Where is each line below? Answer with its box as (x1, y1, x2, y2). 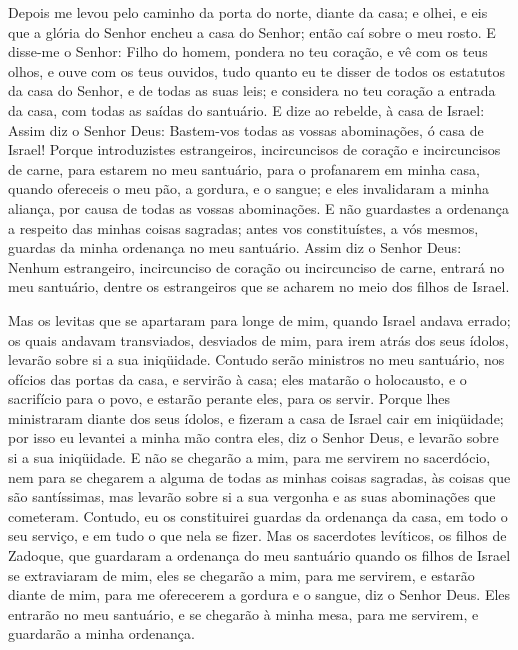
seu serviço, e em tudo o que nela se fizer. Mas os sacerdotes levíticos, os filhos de (8, 525, 507, 546)
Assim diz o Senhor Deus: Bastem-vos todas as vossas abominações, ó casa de (8, 119, 484, 140)
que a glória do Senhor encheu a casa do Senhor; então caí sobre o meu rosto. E (8, 21, 496, 42)
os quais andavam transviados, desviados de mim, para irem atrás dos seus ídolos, (8, 329, 509, 350)
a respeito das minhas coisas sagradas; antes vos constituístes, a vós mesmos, (8, 217, 479, 238)
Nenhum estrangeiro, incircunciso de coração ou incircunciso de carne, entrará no (8, 256, 505, 277)
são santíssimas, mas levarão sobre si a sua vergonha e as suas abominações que (8, 486, 496, 507)
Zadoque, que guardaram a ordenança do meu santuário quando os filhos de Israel (8, 545, 511, 566)
